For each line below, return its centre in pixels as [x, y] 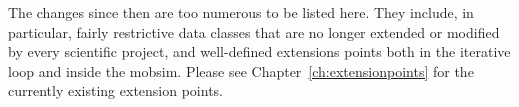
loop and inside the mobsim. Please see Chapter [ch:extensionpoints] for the [241, 70]
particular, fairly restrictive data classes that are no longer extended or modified [254, 31]
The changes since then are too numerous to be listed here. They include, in [241, 12]
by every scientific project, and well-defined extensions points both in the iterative [259, 51]
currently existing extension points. [115, 90]
